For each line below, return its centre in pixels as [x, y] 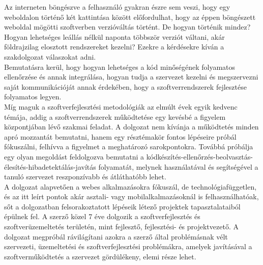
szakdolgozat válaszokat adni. [50, 56]
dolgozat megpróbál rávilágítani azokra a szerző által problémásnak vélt [116, 236]
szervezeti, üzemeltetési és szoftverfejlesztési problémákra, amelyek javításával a [128, 246]
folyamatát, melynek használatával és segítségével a [178, 166]
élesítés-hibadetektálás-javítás [50, 166]
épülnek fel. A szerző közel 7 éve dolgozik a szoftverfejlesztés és [102, 216]
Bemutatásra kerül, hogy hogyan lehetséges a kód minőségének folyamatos [120, 67]
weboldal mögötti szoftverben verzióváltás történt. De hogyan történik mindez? [127, 27]
